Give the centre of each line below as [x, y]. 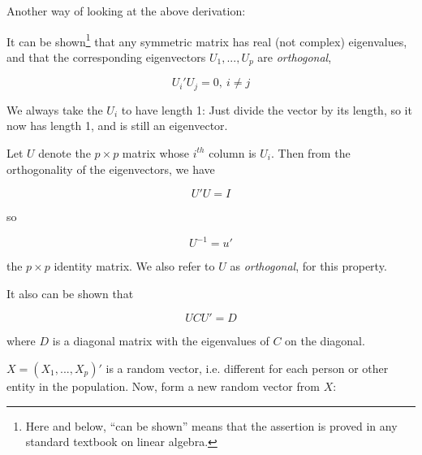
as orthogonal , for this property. [308, 266]
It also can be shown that [70, 293]
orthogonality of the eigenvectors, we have [111, 169]
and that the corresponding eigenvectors [106, 56]
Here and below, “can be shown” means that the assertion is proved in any [211, 425]
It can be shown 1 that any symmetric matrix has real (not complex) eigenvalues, [207, 40]
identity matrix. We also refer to [134, 266]
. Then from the [310, 152]
